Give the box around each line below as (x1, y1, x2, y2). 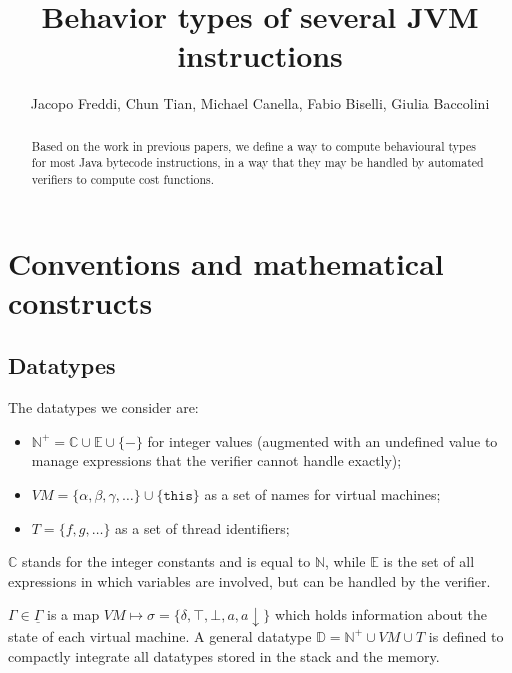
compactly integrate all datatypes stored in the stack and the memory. (8, 645, 440, 666)
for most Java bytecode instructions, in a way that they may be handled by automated (31, 154, 484, 171)
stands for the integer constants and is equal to (22, 551, 311, 572)
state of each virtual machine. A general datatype (8, 625, 312, 646)
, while (325, 551, 366, 572)
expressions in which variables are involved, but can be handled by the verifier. (8, 570, 491, 591)
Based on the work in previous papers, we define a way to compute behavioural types (31, 137, 476, 154)
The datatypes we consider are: (8, 397, 199, 418)
